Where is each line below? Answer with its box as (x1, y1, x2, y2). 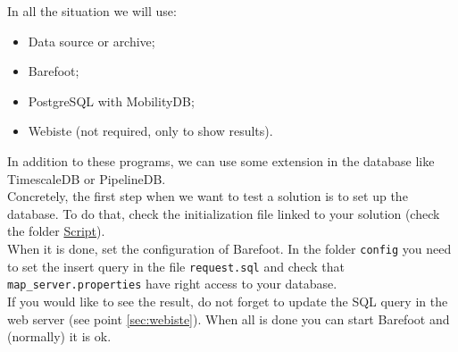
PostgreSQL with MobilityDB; (28, 91, 195, 110)
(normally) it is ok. (7, 327, 112, 346)
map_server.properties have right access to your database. (7, 274, 337, 293)
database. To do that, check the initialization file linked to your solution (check (7, 204, 440, 222)
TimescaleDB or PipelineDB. (7, 169, 166, 188)
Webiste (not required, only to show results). (28, 122, 273, 140)
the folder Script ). (7, 222, 105, 240)
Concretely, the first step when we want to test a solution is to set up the (7, 187, 408, 205)
